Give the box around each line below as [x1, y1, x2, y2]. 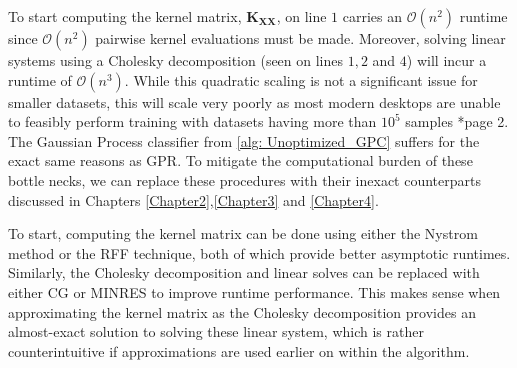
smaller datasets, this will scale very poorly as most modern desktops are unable [8, 91, 501, 112]
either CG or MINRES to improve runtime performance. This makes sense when [8, 281, 501, 302]
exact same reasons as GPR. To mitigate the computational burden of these [8, 150, 473, 171]
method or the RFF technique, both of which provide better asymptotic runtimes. [8, 242, 511, 263]
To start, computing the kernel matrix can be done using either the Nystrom [8, 223, 478, 244]
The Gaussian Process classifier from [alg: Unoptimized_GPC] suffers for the [8, 130, 480, 151]
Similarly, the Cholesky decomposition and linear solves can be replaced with [8, 262, 480, 283]
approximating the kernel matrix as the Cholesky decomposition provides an [8, 301, 476, 322]
